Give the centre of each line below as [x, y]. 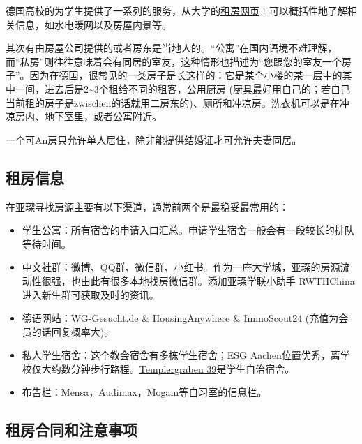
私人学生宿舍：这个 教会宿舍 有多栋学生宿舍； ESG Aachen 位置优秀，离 [181, 355]
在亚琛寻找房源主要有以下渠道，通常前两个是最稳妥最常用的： [147, 206]
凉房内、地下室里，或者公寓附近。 [84, 116]
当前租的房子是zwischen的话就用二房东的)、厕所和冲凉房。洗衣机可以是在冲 [178, 102]
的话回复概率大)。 [73, 331]
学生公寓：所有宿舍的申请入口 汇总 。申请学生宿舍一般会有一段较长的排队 [188, 230]
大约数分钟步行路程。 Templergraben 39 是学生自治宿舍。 [168, 368]
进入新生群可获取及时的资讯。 [90, 294]
